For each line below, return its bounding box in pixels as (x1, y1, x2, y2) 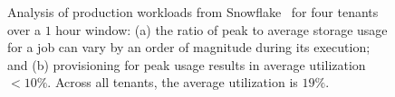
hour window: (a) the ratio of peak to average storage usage (55, 20, 388, 39)
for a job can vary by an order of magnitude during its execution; (7, 38, 371, 57)
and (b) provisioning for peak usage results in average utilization (7, 55, 366, 74)
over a (7, 20, 41, 39)
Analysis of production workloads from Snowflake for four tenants (7, 3, 379, 21)
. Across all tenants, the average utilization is (47, 73, 298, 92)
